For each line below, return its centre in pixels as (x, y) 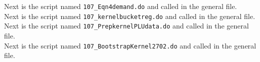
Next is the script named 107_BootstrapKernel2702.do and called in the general (130, 45)
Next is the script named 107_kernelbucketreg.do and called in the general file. (130, 16)
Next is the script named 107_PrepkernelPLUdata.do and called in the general (126, 26)
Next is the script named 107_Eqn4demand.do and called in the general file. (121, 6)
